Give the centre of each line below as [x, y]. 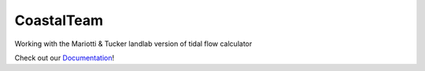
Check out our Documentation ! [65, 58]
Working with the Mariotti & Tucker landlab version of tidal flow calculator [133, 44]
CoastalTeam [59, 20]
